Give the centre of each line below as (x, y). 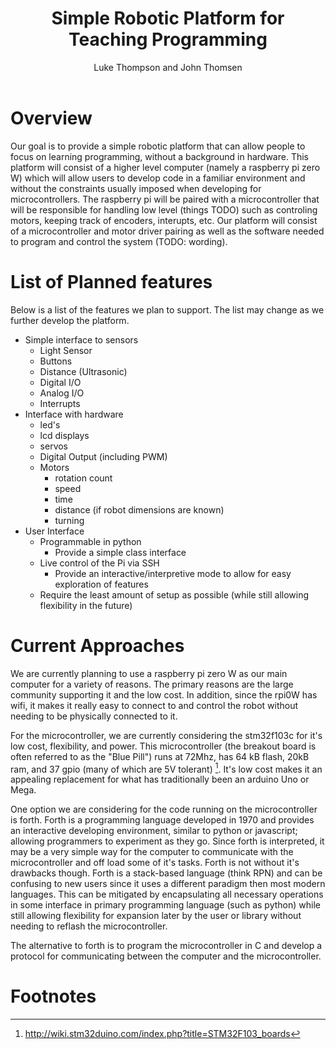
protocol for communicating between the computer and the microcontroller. (166, 956)
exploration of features (101, 584)
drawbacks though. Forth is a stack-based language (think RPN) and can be (166, 873)
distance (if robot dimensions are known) (139, 509)
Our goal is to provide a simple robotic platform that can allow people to (158, 146)
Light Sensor (66, 350)
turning (69, 520)
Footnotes (53, 996)
